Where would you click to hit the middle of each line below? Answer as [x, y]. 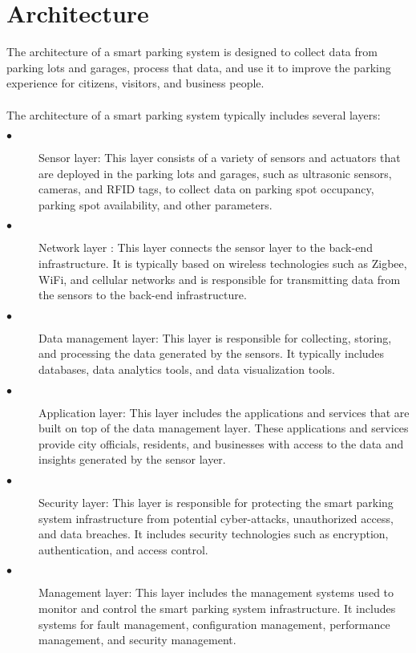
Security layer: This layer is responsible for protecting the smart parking [216, 502]
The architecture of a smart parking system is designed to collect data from [192, 52]
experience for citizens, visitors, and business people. [135, 83]
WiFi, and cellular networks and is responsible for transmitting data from [220, 279]
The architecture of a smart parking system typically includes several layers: [194, 114]
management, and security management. [137, 640]
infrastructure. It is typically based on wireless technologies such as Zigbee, [223, 264]
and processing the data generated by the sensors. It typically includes [212, 353]
